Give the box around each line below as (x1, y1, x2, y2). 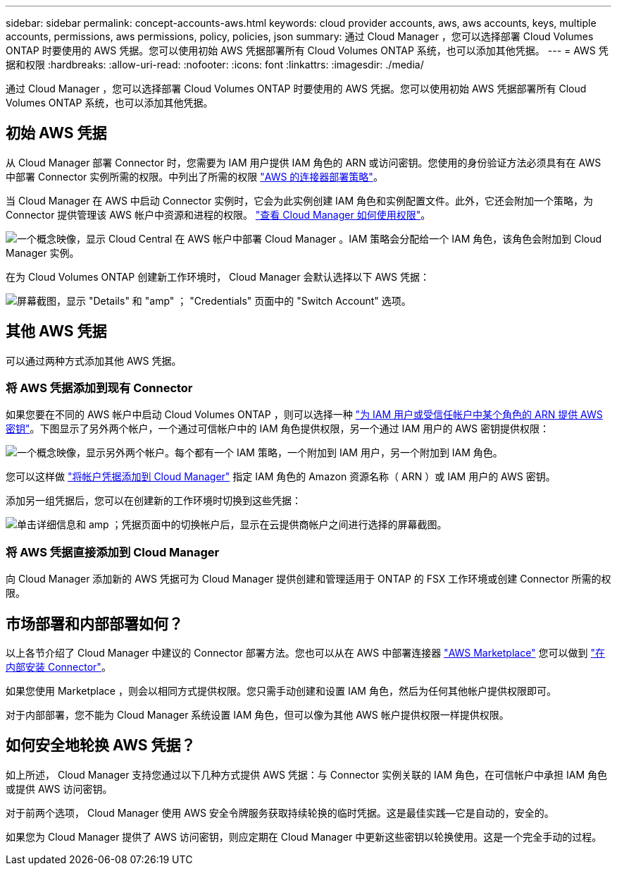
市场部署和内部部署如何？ (6, 614, 183, 633)
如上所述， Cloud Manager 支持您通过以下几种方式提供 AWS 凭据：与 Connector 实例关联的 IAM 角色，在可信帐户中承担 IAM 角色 (6, 768, 608, 781)
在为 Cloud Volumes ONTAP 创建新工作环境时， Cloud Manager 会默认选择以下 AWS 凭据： (6, 270, 430, 283)
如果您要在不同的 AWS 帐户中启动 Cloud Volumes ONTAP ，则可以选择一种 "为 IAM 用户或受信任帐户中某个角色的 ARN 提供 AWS (6, 408, 603, 421)
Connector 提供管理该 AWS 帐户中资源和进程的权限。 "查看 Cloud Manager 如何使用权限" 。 (6, 208, 431, 221)
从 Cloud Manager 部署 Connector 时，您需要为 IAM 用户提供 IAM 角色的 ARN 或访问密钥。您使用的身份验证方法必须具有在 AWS (6, 156, 602, 169)
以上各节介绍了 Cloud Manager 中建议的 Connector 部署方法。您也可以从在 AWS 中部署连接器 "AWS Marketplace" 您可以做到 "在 (6, 647, 606, 659)
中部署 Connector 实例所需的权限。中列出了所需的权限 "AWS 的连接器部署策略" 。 (6, 170, 383, 183)
